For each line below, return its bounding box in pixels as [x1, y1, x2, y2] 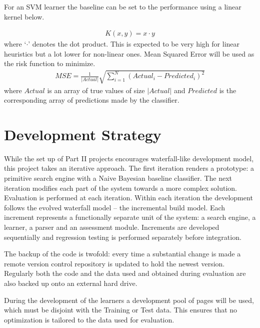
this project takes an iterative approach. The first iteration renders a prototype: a [4, 163, 254, 173]
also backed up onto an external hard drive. [4, 278, 137, 288]
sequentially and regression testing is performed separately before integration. [4, 231, 241, 242]
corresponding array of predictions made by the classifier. [4, 95, 179, 105]
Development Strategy [4, 124, 161, 144]
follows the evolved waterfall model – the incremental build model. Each [4, 202, 225, 212]
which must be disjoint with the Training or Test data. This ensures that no [4, 304, 237, 315]
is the [219, 85, 236, 95]
